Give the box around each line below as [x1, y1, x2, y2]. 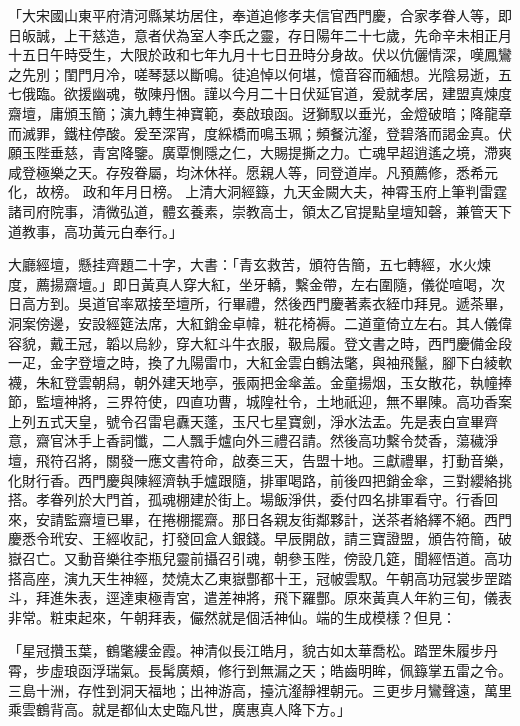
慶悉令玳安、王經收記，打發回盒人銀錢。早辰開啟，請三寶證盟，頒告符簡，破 [8, 528, 512, 549]
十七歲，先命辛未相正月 [357, 24, 512, 45]
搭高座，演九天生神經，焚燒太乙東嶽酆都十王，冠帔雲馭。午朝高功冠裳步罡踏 [8, 567, 512, 588]
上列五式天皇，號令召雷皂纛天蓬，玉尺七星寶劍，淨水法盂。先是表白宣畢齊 [8, 410, 498, 431]
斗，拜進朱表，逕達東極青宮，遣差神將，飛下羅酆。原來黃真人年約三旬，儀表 [8, 587, 512, 608]
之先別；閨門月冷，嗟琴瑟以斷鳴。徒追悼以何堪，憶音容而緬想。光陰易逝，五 [8, 63, 512, 84]
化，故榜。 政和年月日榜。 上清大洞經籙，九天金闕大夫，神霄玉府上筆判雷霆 [8, 181, 508, 202]
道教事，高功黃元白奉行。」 [8, 220, 183, 241]
